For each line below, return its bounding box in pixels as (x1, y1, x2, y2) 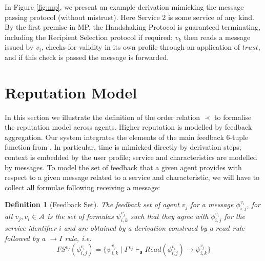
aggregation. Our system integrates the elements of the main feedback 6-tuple (5, 131, 249, 142)
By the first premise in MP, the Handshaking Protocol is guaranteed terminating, (5, 22, 260, 32)
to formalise (214, 111, 252, 122)
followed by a (5, 232, 46, 243)
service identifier (5, 223, 56, 233)
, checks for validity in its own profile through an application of (41, 42, 240, 52)
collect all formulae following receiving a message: (5, 182, 160, 192)
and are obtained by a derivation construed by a (64, 223, 213, 233)
